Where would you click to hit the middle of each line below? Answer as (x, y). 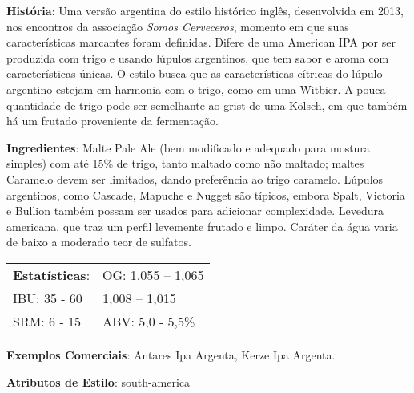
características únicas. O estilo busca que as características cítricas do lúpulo (195, 73)
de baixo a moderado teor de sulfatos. (99, 242)
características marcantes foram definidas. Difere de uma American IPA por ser (201, 42)
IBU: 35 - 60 (48, 298)
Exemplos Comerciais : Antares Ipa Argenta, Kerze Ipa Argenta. (171, 354)
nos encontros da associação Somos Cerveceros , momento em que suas (178, 26)
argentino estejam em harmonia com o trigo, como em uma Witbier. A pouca (196, 89)
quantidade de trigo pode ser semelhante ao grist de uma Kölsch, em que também (207, 105)
